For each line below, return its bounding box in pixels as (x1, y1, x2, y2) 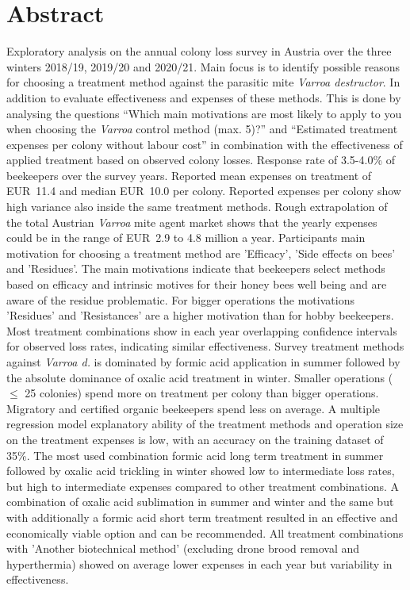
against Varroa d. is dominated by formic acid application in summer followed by (6, 354, 400, 370)
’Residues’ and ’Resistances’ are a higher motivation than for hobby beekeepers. (6, 307, 394, 324)
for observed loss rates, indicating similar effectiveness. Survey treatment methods (6, 338, 404, 354)
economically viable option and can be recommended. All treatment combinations (6, 524, 404, 541)
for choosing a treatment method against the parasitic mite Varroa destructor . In (6, 74, 400, 90)
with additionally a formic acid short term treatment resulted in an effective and (6, 508, 398, 525)
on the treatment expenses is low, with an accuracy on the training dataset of (6, 431, 384, 447)
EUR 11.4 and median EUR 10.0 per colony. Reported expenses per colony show (6, 182, 401, 199)
